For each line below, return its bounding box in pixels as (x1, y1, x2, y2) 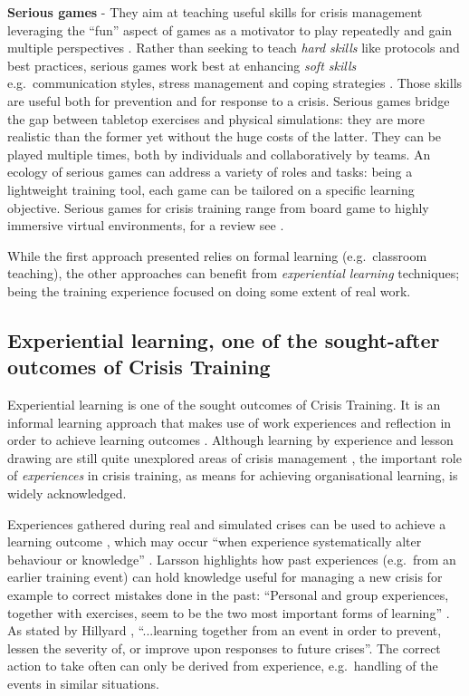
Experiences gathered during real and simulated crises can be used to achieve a (7, 514, 446, 533)
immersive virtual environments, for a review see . (7, 216, 284, 235)
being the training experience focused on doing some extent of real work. (7, 281, 411, 300)
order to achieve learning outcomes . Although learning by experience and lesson (7, 430, 454, 449)
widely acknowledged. (7, 484, 127, 503)
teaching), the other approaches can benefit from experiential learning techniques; (7, 264, 460, 283)
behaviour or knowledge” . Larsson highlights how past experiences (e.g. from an (7, 549, 456, 568)
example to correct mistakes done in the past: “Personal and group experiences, (7, 585, 449, 604)
